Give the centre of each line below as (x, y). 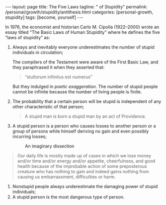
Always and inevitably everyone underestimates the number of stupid (83, 47)
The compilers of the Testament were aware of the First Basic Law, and (85, 62)
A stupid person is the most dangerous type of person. (68, 197)
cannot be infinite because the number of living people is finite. (77, 92)
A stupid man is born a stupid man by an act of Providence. (85, 116)
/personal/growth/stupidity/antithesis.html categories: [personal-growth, (79, 12)
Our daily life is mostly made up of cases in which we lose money (84, 156)
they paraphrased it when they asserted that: (58, 67)
